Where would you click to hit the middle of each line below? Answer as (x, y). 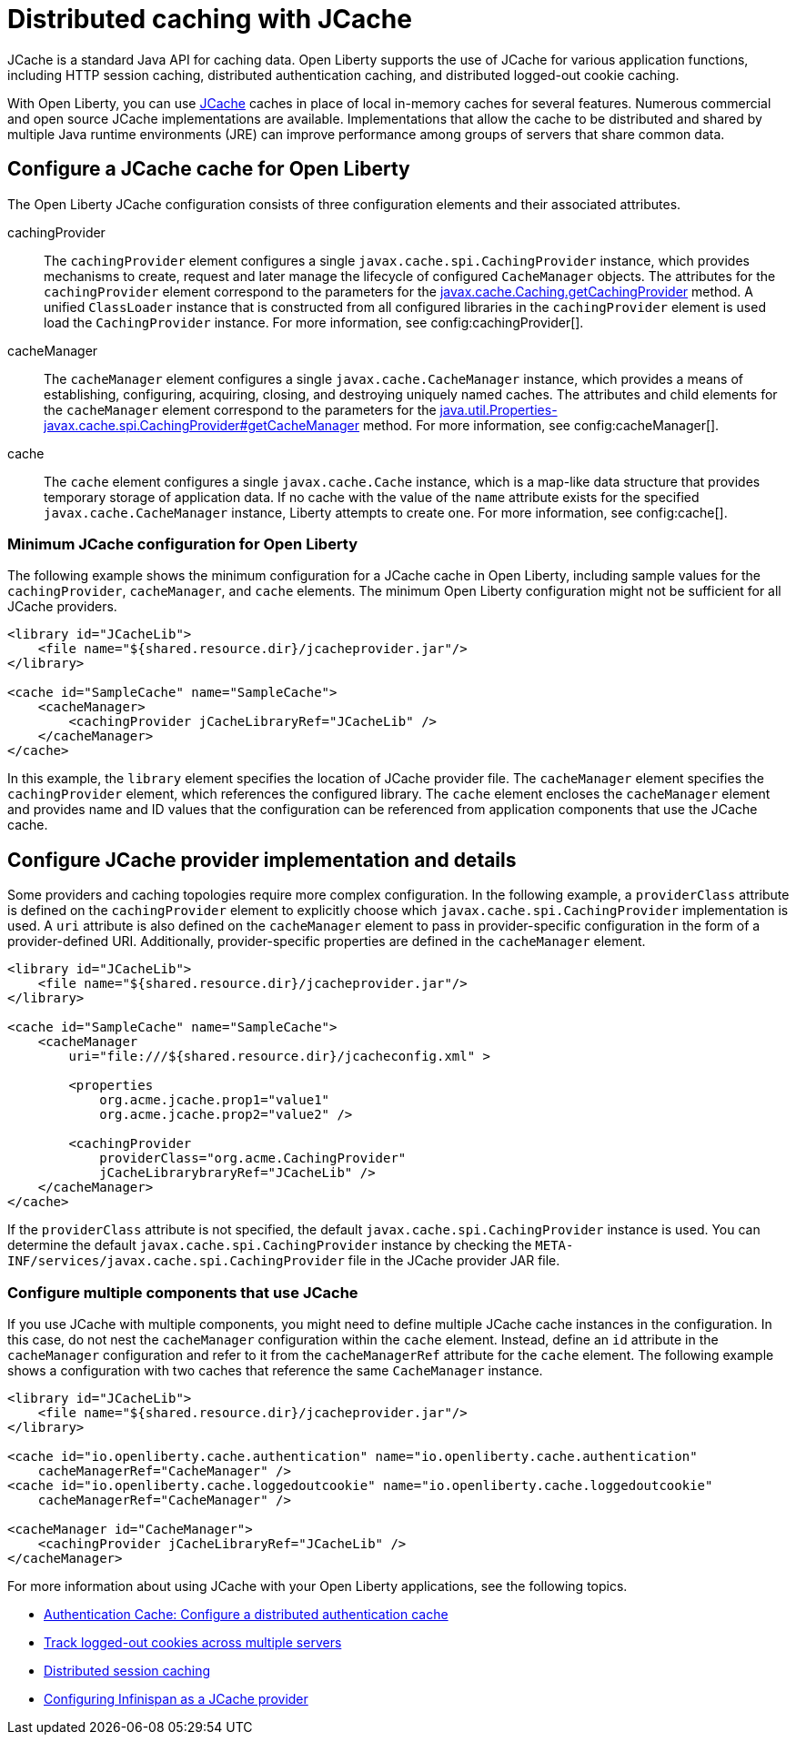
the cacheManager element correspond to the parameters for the (240, 409)
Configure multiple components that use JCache (183, 1292)
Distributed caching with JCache (210, 19)
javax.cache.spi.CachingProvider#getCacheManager (202, 425)
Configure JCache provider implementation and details (262, 860)
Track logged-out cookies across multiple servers (193, 1642)
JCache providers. (62, 607)
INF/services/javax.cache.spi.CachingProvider (176, 1261)
